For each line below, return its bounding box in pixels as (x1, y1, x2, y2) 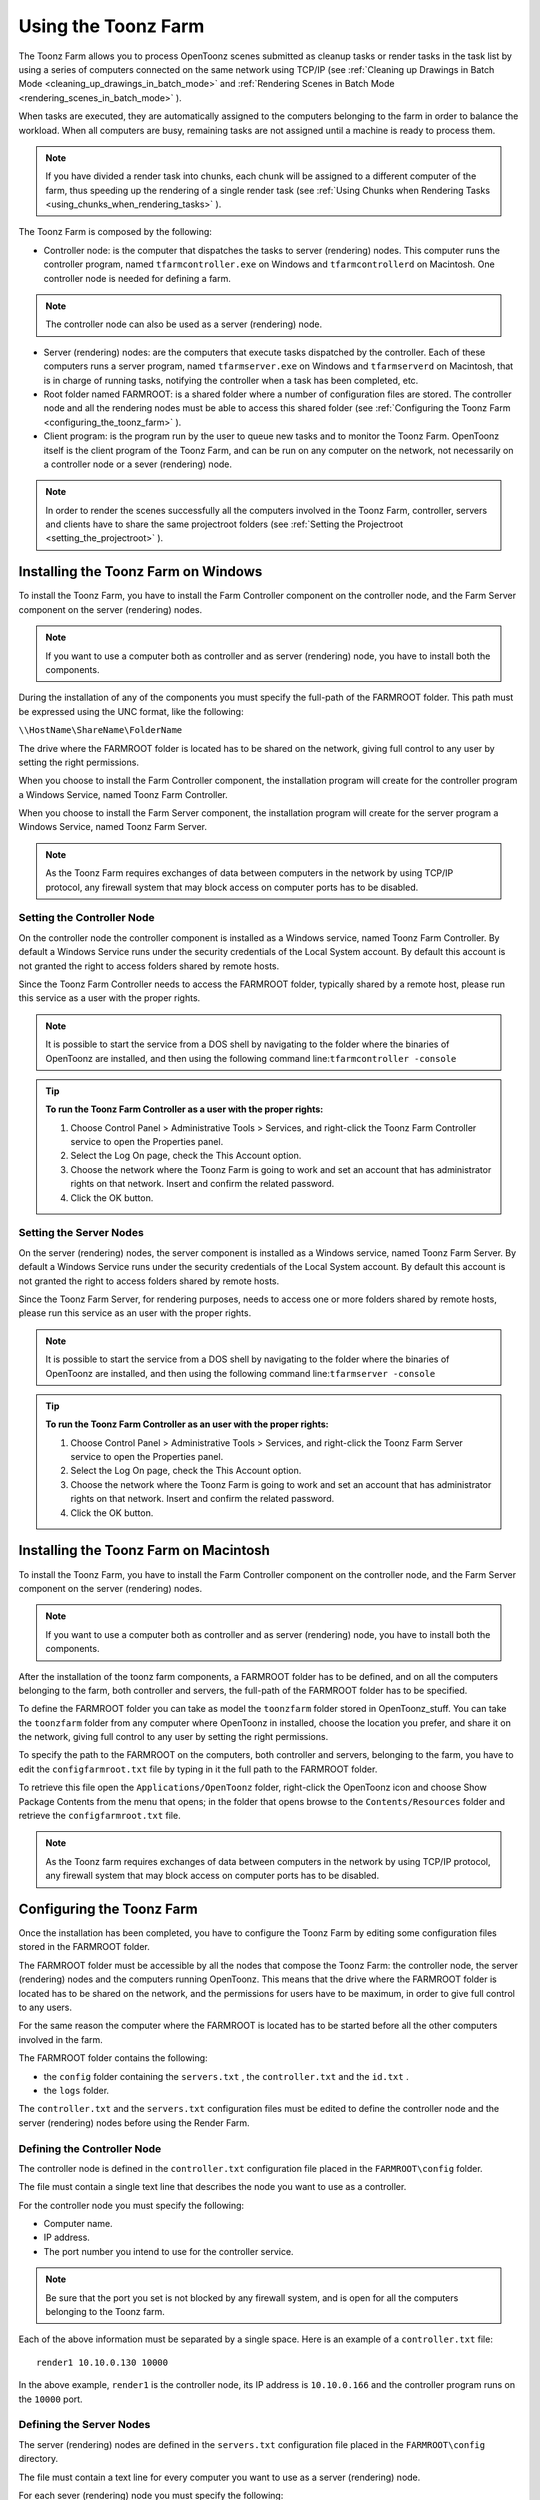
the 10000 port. (18, 2393, 84, 2405)
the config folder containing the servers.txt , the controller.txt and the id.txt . (43, 2070, 409, 2082)
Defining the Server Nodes (18, 2418, 151, 2432)
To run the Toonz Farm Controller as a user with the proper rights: (45, 1103, 324, 1115)
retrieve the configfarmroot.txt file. (18, 1810, 181, 1822)
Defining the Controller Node (18, 2141, 162, 2155)
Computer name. (43, 2218, 114, 2230)
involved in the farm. (18, 2033, 104, 2045)
